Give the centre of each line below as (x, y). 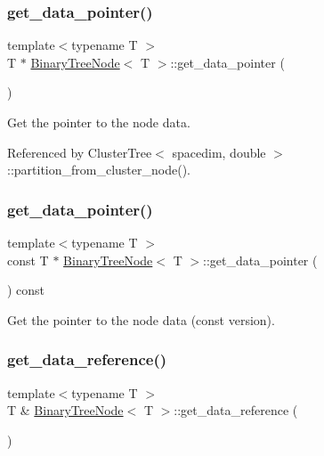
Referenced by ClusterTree (80, 152)
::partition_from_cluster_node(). (99, 170)
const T (28, 260)
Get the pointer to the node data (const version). (141, 319)
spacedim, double (219, 152)
